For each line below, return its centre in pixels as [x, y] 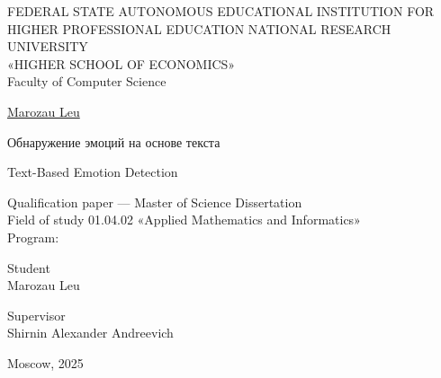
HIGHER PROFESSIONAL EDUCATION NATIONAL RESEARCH [199, 28]
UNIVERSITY [48, 46]
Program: [33, 237]
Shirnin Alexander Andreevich [90, 333]
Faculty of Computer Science [87, 81]
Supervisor [36, 315]
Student [29, 267]
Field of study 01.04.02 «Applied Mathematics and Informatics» [184, 220]
